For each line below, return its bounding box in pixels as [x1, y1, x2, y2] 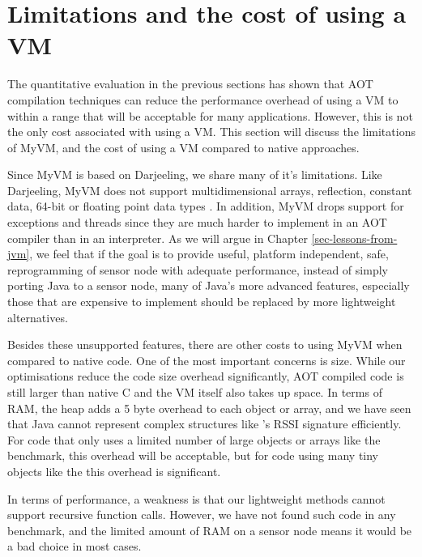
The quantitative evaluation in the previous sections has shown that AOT [7, 75, 373, 92]
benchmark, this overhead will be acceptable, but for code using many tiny [7, 447, 379, 464]
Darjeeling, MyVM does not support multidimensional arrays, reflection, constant [7, 181, 412, 198]
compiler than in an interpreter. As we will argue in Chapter [7, 229, 308, 246]
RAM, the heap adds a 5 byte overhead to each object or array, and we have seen [7, 399, 411, 416]
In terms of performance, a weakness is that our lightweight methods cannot [7, 490, 386, 507]
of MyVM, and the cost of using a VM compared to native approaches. [7, 138, 360, 155]
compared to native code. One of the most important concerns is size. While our [7, 351, 406, 368]
